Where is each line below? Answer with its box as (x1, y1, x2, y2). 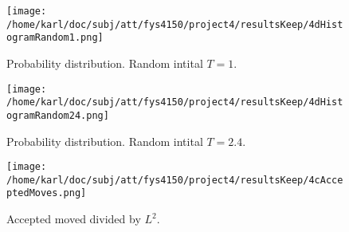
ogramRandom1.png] (6, 32, 104, 44)
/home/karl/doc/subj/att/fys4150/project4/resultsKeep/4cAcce (6, 174, 343, 186)
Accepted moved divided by (6, 210, 141, 227)
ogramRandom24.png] (6, 109, 109, 121)
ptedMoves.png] (6, 187, 87, 199)
